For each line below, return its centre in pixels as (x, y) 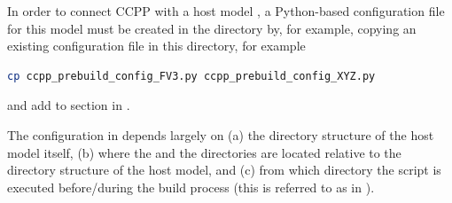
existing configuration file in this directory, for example (156, 46)
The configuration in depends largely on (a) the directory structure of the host (221, 134)
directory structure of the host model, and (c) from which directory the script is (224, 170)
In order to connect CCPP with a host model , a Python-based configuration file (226, 11)
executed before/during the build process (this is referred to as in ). (191, 187)
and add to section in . (69, 105)
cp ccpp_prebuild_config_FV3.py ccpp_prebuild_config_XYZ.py (191, 76)
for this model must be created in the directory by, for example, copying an (212, 28)
